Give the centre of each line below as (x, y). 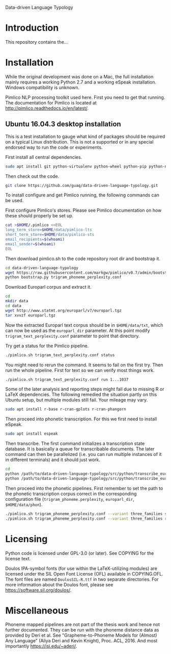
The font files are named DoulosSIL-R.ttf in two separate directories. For (82, 579)
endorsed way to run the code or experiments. (54, 147)
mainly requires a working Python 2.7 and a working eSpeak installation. (81, 82)
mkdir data (17, 301)
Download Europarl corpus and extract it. (48, 287)
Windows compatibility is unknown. (42, 87)
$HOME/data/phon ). (24, 504)
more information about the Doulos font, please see (59, 584)
